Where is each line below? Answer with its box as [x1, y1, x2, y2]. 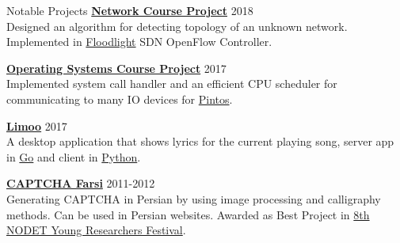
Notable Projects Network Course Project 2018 [6, 2, 253, 18]
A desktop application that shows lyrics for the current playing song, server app [6, 133, 394, 150]
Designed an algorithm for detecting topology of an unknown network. [6, 17, 348, 34]
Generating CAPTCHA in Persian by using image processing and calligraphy [6, 190, 381, 207]
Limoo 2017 [6, 117, 67, 134]
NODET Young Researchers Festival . [6, 222, 186, 238]
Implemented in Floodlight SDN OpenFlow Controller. [6, 33, 272, 50]
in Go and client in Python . [6, 148, 141, 165]
